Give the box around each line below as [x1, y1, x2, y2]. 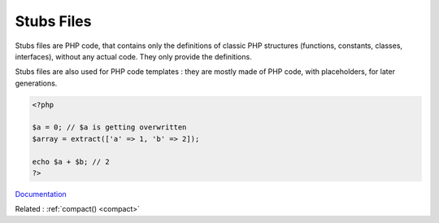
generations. [15, 78, 58, 88]
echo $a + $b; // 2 [32, 157, 110, 166]
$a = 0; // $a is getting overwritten [32, 123, 187, 132]
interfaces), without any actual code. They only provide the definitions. [15, 51, 252, 61]
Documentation [15, 190, 67, 199]
